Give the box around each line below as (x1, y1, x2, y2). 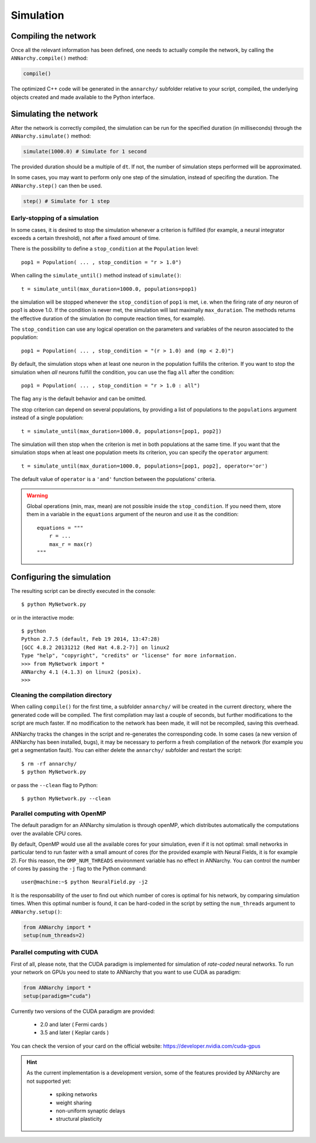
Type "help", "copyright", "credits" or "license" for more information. (21, 653, 238, 659)
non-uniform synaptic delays (56, 1107, 126, 1114)
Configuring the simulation (11, 572, 111, 582)
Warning (26, 492, 48, 499)
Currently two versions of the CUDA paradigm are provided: (11, 1007, 155, 1015)
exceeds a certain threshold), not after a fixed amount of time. (11, 234, 160, 241)
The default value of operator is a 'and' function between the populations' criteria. (11, 476, 217, 483)
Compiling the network (11, 31, 97, 41)
